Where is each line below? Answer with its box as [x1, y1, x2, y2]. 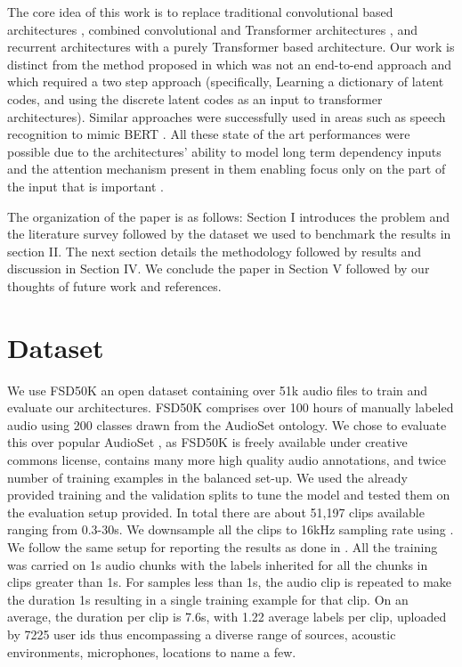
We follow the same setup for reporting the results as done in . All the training [7, 537, 438, 556]
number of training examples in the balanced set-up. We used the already [7, 468, 408, 486]
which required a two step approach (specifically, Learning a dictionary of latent [7, 72, 444, 91]
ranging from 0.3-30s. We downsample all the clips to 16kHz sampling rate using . [7, 520, 454, 539]
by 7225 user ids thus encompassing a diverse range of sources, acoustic [7, 624, 396, 643]
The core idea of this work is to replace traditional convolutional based [7, 3, 393, 20]
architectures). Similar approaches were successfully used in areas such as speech [7, 107, 446, 126]
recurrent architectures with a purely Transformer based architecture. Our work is [7, 37, 455, 56]
